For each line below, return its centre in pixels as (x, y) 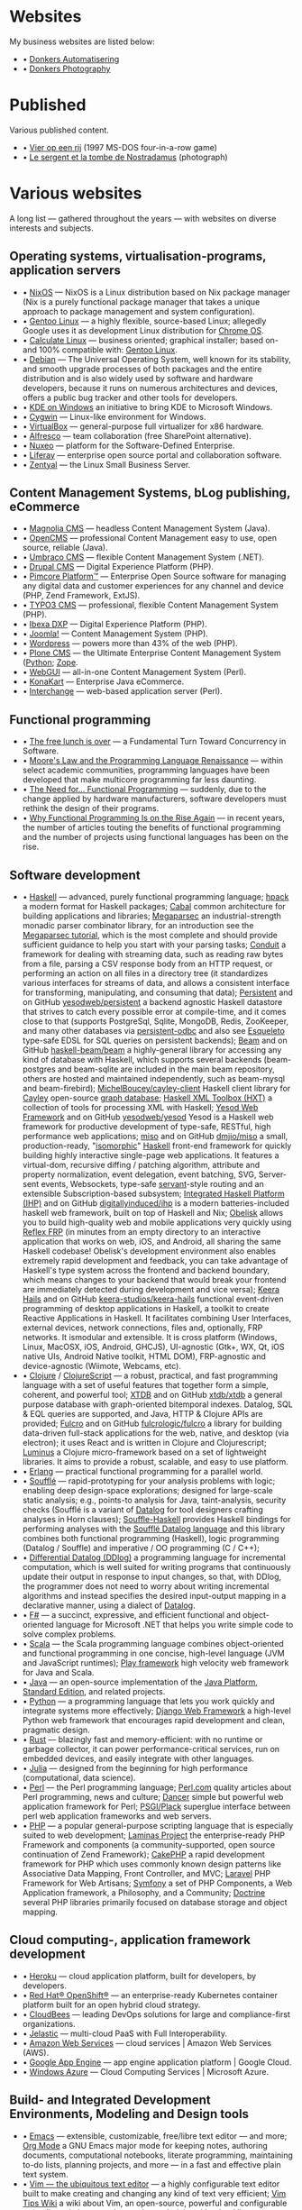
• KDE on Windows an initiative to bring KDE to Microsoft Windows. (147, 406)
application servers (65, 271)
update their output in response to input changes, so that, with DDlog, (152, 1577)
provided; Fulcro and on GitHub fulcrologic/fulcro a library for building (152, 1424)
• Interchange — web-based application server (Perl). (122, 691)
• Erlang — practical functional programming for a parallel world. (142, 1472)
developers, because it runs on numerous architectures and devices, (150, 388)
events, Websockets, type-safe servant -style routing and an (152, 1184)
